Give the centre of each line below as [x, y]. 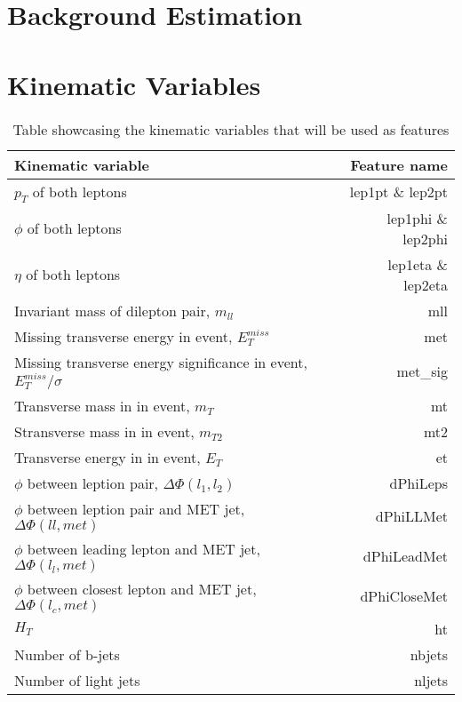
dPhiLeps [418, 483]
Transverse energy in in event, [108, 457]
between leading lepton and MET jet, [143, 548]
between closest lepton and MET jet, [142, 588]
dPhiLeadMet [405, 555]
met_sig [422, 371]
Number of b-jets [67, 654]
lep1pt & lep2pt [398, 192]
